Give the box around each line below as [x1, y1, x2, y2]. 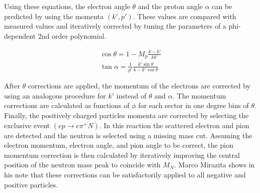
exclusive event [4, 120, 50, 130]
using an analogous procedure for [4, 90, 106, 101]
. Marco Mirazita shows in [174, 159, 255, 170]
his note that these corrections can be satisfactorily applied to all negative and [4, 169, 246, 179]
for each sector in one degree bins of [138, 100, 249, 111]
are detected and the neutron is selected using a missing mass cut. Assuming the [4, 130, 252, 140]
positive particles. [4, 179, 58, 189]
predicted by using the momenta [4, 11, 104, 21]
